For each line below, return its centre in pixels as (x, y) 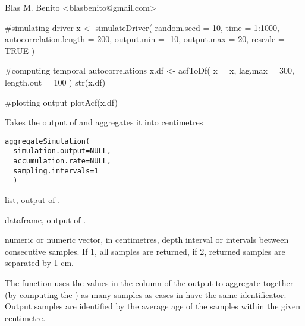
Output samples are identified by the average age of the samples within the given (152, 306)
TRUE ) (20, 50)
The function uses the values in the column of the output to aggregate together (149, 283)
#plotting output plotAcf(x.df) (61, 102)
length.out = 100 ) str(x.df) (55, 82)
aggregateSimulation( (48, 141)
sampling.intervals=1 (56, 171)
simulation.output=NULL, (62, 151)
